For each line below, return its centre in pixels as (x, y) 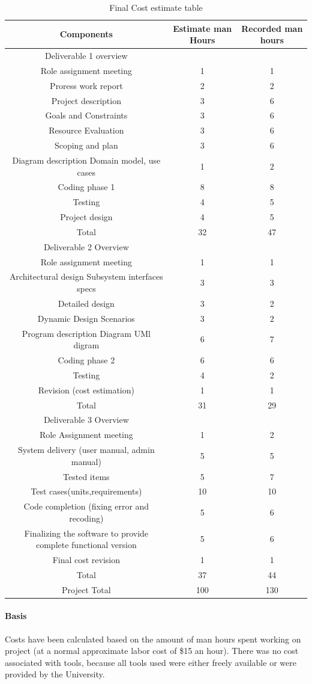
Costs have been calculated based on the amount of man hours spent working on (153, 639)
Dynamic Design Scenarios (86, 318)
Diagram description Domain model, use (86, 160)
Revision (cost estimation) (86, 390)
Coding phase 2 (86, 360)
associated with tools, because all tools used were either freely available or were (151, 662)
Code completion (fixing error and (86, 506)
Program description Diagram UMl (86, 333)
